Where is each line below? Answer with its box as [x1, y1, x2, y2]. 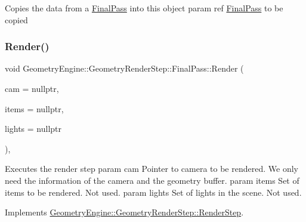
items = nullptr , [5, 102, 64, 115]
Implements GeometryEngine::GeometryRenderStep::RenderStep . [5, 206, 244, 218]
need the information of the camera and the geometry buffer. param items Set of [5, 174, 299, 186]
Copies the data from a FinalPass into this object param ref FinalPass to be [5, 2, 283, 14]
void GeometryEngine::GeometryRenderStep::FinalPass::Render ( [5, 62, 244, 75]
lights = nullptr [5, 122, 62, 135]
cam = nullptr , [5, 82, 59, 94]
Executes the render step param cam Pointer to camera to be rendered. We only [5, 162, 298, 175]
